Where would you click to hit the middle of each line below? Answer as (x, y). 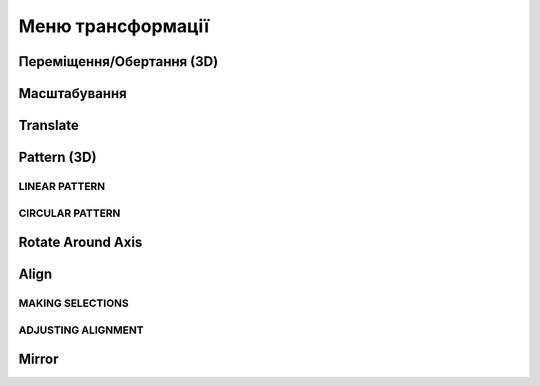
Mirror (38, 359)
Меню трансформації (114, 26)
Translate (48, 125)
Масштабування (72, 93)
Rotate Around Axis (80, 242)
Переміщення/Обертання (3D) (118, 61)
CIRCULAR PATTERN (69, 213)
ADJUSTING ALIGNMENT (81, 330)
